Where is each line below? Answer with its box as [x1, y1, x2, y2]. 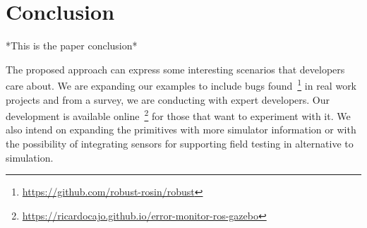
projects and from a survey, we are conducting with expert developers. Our [6, 92, 330, 107]
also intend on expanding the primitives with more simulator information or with [6, 122, 356, 137]
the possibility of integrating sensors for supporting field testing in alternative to [6, 136, 354, 150]
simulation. [6, 150, 54, 164]
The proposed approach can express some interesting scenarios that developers [6, 61, 345, 76]
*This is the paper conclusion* [6, 38, 138, 53]
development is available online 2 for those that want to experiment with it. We [6, 107, 351, 123]
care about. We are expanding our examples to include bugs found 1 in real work [6, 76, 357, 92]
